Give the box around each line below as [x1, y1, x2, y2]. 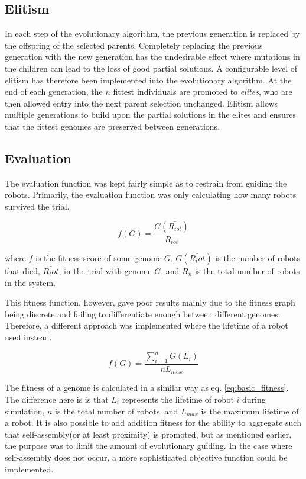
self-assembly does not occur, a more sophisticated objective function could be [5, 451, 288, 463]
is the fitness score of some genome [35, 252, 162, 264]
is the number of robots [215, 252, 301, 264]
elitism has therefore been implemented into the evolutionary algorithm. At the [5, 73, 292, 86]
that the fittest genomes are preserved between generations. [5, 120, 220, 132]
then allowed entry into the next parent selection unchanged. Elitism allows [5, 97, 278, 109]
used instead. [5, 330, 52, 343]
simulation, [5, 404, 45, 417]
